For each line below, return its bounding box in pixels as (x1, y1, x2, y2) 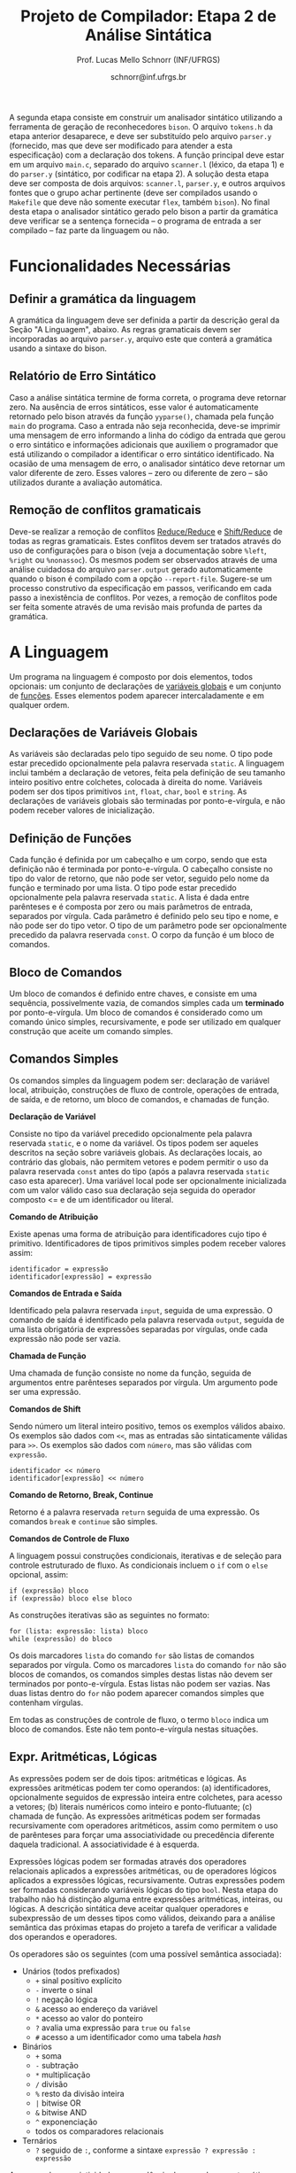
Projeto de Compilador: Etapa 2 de (20, 6, 277, 27)
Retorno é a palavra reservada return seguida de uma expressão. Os (9, 1507, 261, 1517)
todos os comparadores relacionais (34, 2125, 164, 2137)
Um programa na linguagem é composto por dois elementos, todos (9, 671, 254, 681)
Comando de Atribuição (9, 1211, 99, 1222)
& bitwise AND (34, 2107, 87, 2117)
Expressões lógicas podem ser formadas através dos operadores (9, 1856, 247, 1866)
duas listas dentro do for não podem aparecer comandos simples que (9, 1687, 265, 1698)
